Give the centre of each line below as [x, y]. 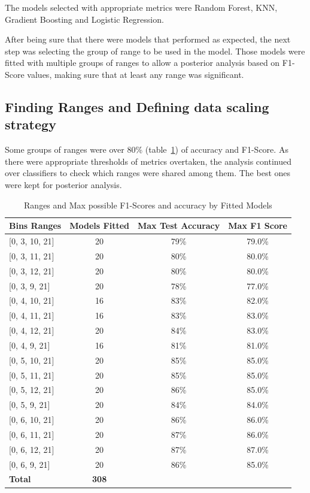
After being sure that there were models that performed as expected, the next [148, 39]
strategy [31, 124]
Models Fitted [99, 226]
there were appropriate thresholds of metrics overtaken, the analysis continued [148, 161]
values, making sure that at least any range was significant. [136, 74]
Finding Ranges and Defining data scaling [137, 106]
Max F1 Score [258, 226]
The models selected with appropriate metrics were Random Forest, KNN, [141, 7]
